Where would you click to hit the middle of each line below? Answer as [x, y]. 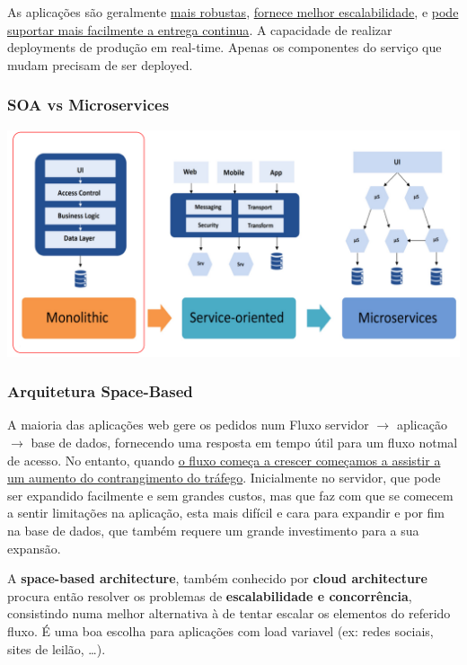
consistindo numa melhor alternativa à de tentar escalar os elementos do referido [229, 613]
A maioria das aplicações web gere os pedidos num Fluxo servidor [188, 425]
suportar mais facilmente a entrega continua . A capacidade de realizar [200, 29]
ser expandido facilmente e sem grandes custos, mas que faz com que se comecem [230, 495]
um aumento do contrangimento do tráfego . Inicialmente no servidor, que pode [224, 478]
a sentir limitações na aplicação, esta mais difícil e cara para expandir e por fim [226, 513]
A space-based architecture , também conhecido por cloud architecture [217, 578]
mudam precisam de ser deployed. [100, 64]
